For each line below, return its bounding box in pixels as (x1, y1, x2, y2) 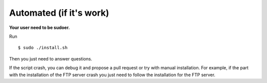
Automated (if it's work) (9, 7, 109, 18)
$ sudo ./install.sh (18, 45, 68, 51)
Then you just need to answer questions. (9, 55, 92, 61)
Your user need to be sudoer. (9, 25, 70, 30)
